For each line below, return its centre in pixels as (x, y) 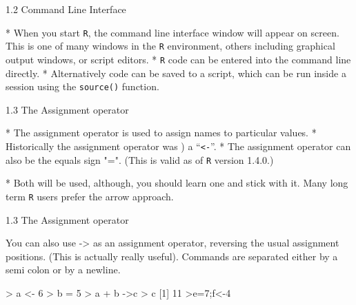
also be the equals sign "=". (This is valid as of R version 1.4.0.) (140, 159)
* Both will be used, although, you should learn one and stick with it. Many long (177, 183)
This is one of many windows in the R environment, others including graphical (170, 46)
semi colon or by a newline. (63, 270)
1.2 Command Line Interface (66, 9)
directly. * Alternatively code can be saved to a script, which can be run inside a (176, 73)
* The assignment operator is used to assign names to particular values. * (161, 133)
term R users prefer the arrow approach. (90, 196)
